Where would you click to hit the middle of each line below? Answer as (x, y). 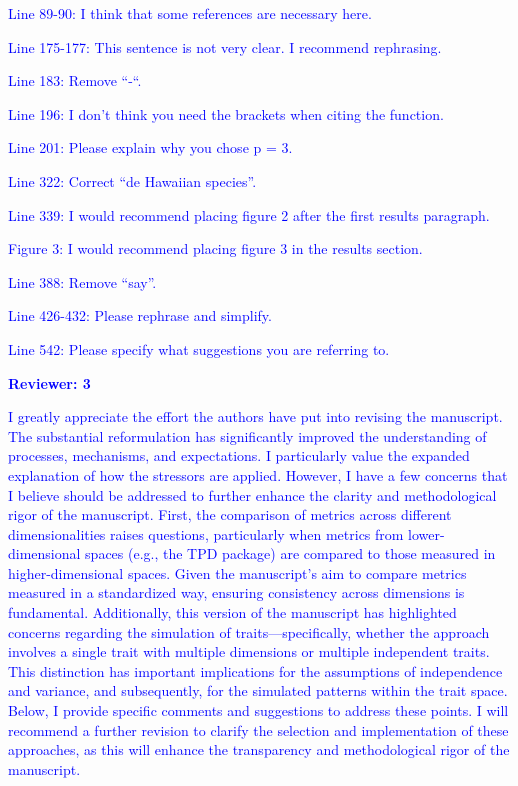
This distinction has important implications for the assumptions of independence (255, 670)
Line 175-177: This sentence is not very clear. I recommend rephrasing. (225, 46)
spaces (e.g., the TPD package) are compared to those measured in (290, 553)
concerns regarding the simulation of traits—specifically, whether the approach (249, 631)
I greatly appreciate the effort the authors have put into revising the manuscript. (255, 416)
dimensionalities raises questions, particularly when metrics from (206, 533)
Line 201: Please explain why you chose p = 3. (150, 147)
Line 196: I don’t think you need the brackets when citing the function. (226, 113)
